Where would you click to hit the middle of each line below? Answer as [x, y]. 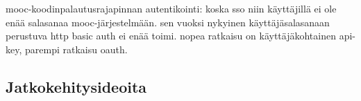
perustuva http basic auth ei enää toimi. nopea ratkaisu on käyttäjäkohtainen [171, 36]
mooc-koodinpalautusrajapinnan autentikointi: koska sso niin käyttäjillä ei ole [171, 8]
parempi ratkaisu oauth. [76, 49]
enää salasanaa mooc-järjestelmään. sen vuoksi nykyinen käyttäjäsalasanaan [168, 22]
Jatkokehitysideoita [76, 86]
